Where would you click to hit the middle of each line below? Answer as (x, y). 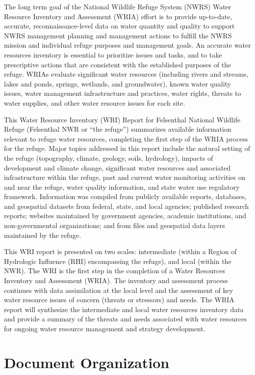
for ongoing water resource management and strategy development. (105, 328)
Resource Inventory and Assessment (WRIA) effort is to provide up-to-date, (118, 16)
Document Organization (87, 362)
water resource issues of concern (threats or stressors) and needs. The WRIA (119, 300)
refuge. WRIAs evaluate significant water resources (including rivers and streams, (126, 74)
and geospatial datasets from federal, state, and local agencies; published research (127, 206)
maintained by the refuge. (43, 235)
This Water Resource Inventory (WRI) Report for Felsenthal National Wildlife (122, 119)
